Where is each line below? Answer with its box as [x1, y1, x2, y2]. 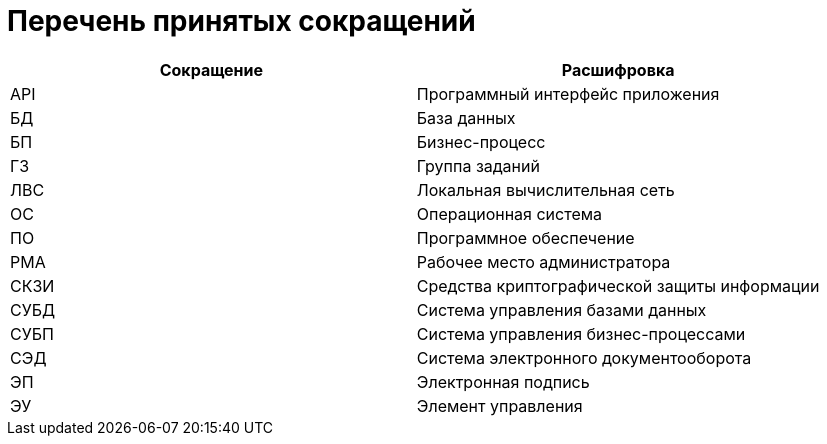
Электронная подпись [416, 371, 590, 392]
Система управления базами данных [416, 299, 707, 320]
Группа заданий [416, 155, 540, 176]
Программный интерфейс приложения [416, 83, 720, 104]
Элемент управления [416, 395, 583, 416]
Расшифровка [561, 59, 675, 80]
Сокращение [159, 59, 264, 80]
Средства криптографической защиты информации [416, 275, 820, 296]
